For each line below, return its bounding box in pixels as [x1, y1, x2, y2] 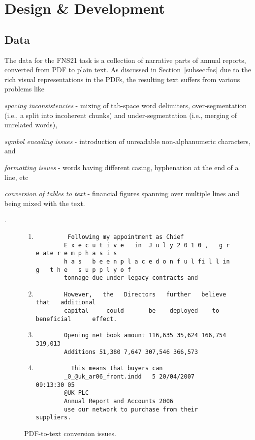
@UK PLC [64, 389, 89, 397]
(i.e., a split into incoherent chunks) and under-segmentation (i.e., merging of [4, 110, 237, 120]
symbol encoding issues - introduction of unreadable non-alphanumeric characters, [4, 136, 251, 146]
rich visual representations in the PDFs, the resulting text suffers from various [4, 74, 240, 84]
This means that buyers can [71, 365, 163, 372]
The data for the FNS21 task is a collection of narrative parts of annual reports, [4, 55, 246, 65]
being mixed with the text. [4, 198, 85, 208]
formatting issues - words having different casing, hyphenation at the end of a [4, 162, 239, 172]
